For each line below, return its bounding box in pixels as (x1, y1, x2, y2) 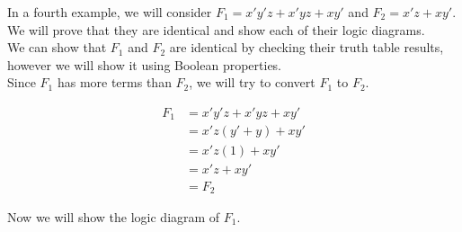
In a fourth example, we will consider (7, 3, 212, 21)
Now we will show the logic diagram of (7, 208, 220, 227)
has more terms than (57, 73, 172, 92)
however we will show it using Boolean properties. (7, 55, 282, 74)
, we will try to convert (189, 73, 315, 92)
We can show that (7, 38, 107, 57)
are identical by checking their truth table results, (169, 38, 444, 57)
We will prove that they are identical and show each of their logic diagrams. (7, 20, 425, 39)
